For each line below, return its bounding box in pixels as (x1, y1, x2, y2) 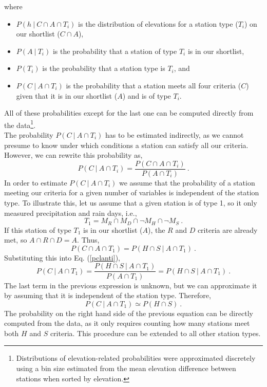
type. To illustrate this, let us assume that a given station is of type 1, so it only (4, 197, 257, 208)
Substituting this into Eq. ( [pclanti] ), (4, 252, 120, 263)
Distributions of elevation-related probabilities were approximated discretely (16, 353, 256, 363)
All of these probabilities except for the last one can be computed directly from (4, 107, 254, 118)
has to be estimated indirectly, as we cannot (105, 130, 244, 140)
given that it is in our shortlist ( (16, 90, 118, 101)
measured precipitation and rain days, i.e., (4, 207, 137, 218)
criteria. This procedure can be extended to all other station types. (50, 327, 261, 338)
